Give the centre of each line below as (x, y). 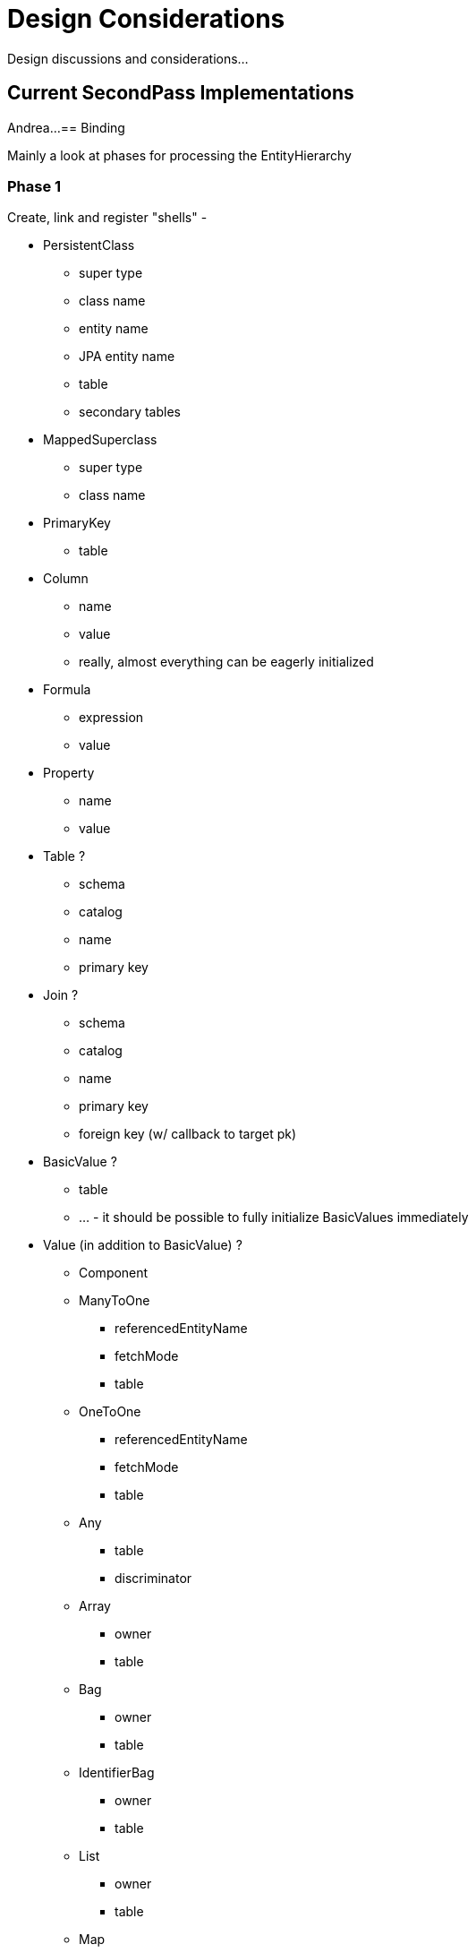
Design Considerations (146, 19)
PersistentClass (89, 245)
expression (111, 718)
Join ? (61, 995)
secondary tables (130, 412)
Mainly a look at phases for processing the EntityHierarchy (179, 155)
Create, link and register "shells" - (107, 218)
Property (69, 773)
